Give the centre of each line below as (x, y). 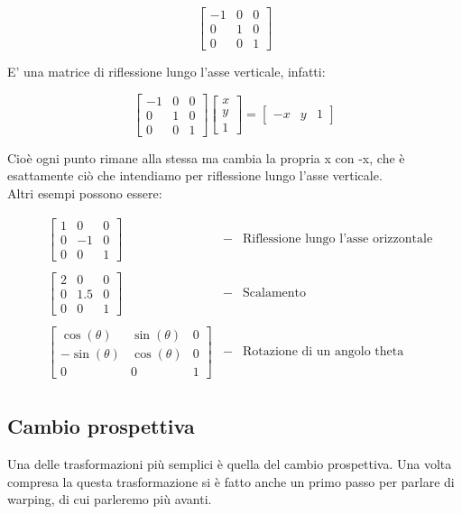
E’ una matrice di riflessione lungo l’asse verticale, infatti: (166, 72)
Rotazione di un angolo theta (323, 352)
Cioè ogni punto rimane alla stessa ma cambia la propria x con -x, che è (206, 157)
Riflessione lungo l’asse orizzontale (338, 239)
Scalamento (274, 294)
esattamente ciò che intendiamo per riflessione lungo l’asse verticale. (195, 175)
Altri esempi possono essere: (85, 193)
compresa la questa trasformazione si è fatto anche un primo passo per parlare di (231, 481)
